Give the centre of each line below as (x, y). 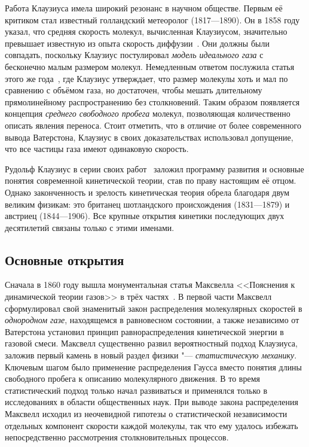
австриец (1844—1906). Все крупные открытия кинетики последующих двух (145, 216)
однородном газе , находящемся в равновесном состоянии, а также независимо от (152, 320)
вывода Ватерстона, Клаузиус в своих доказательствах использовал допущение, (149, 137)
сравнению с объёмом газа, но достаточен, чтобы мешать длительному (134, 90)
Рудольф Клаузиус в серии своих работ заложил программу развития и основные (154, 168)
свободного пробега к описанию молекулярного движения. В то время (132, 378)
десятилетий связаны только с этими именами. (90, 227)
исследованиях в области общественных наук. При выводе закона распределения (152, 402)
